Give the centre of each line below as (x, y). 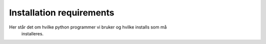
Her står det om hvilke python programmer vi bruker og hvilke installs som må (88, 27)
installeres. (33, 33)
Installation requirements (62, 13)
